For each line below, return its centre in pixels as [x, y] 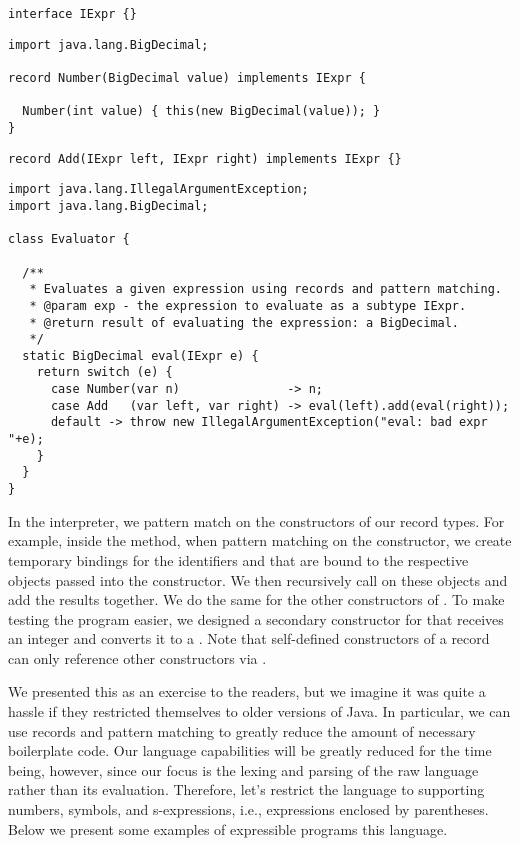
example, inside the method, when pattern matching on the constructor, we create [260, 540]
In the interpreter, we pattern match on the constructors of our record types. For [256, 520]
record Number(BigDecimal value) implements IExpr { [187, 77]
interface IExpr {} [72, 14]
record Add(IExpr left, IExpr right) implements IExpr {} [205, 158]
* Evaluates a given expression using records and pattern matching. [265, 289]
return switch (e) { [104, 372]
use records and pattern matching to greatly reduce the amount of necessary [242, 730]
